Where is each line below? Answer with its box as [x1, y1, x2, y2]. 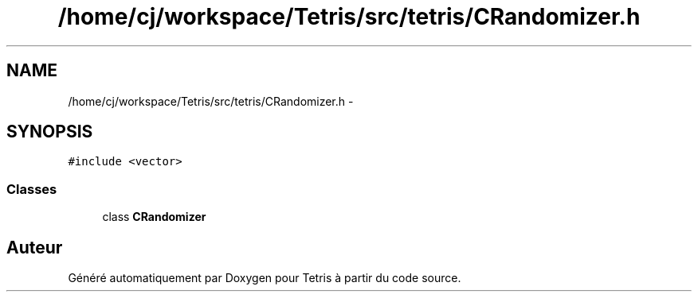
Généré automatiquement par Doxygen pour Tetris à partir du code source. [68, 271, 461, 285]
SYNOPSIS [6, 122, 93, 142]
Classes [6, 180, 57, 197]
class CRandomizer [102, 210, 206, 224]
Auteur [6, 237, 63, 257]
